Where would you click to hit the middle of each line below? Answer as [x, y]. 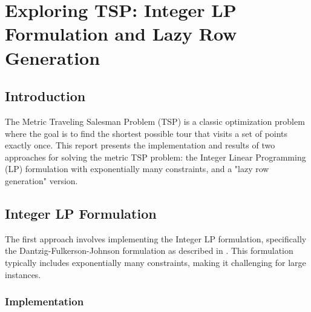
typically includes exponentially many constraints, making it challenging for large [155, 262]
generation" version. [41, 180]
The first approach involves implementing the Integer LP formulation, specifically [156, 238]
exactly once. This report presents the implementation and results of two [140, 145]
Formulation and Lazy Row [121, 34]
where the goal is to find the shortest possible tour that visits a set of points [146, 133]
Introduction [45, 96]
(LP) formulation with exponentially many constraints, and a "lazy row [137, 169]
